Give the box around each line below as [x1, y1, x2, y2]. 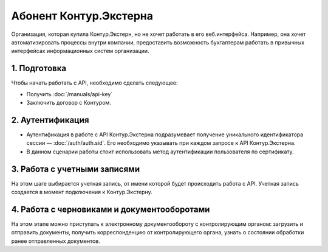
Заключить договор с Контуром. [26, 99, 112, 107]
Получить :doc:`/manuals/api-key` [26, 90, 113, 97]
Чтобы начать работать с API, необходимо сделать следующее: [11, 79, 179, 86]
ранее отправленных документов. [11, 237, 100, 245]
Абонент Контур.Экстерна [11, 9, 153, 23]
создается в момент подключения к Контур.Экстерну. [11, 189, 152, 195]
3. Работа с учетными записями [11, 164, 140, 174]
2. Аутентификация [11, 114, 89, 125]
